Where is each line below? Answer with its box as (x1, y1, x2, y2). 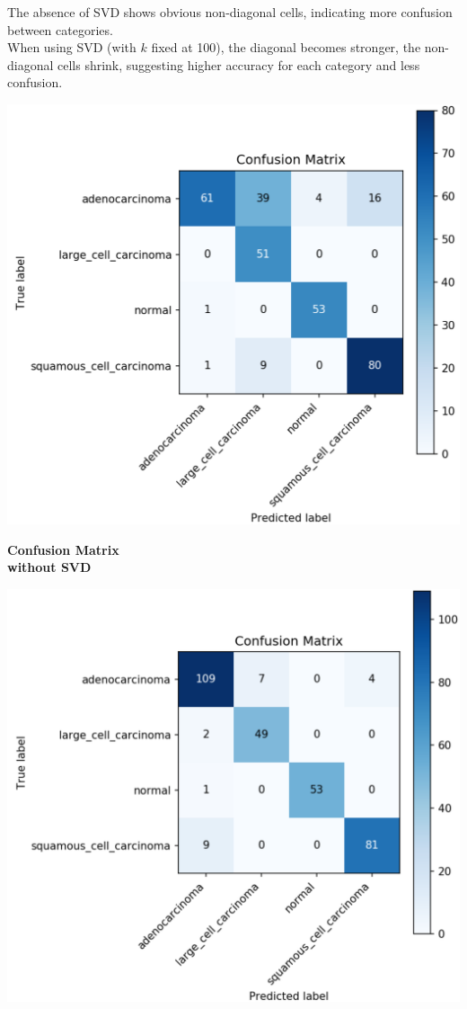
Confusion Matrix (7, 540, 119, 558)
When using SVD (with (7, 38, 137, 57)
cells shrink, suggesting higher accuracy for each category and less (57, 55, 420, 74)
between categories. (7, 20, 113, 39)
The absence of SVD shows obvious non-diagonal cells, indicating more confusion (7, 3, 453, 21)
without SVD (7, 558, 92, 576)
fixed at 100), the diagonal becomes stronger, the (151, 38, 421, 57)
